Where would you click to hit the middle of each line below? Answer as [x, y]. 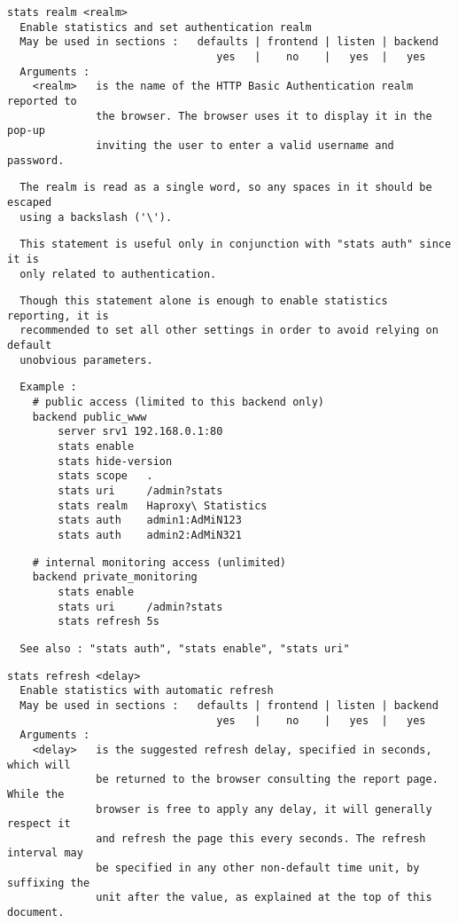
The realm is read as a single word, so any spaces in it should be [226, 188]
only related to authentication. [118, 274]
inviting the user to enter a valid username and [245, 145]
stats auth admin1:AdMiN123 [150, 521]
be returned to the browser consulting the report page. [267, 780]
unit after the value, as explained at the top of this [264, 898]
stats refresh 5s [109, 622]
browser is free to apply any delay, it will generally [264, 809]
